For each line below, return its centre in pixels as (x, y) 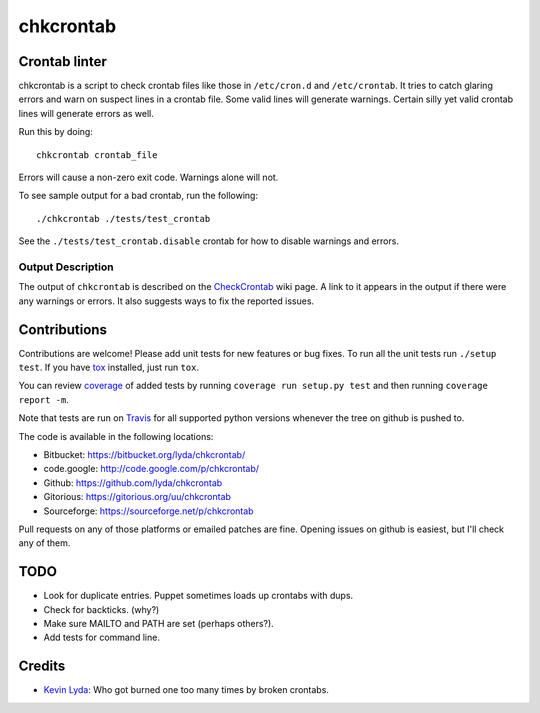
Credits (42, 666)
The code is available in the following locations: (116, 436)
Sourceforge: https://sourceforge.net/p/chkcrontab (148, 511)
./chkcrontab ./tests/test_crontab (123, 218)
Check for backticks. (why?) (101, 609)
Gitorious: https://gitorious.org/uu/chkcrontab (137, 497)
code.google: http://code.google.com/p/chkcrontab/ (151, 469)
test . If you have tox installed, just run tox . (109, 367)
